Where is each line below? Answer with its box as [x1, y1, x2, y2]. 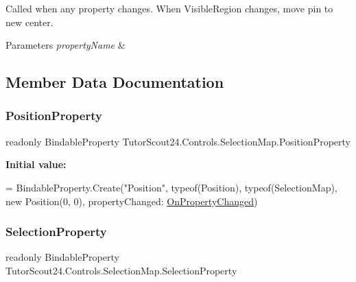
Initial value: [5, 157, 67, 172]
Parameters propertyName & [5, 38, 126, 52]
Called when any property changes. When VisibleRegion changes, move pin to [5, 1, 333, 15]
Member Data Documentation [5, 71, 224, 93]
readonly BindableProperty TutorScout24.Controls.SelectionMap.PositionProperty [5, 134, 351, 148]
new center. [5, 14, 54, 29]
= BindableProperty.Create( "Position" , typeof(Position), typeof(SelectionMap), [5, 180, 337, 194]
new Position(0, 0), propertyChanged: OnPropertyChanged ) [5, 193, 258, 208]
